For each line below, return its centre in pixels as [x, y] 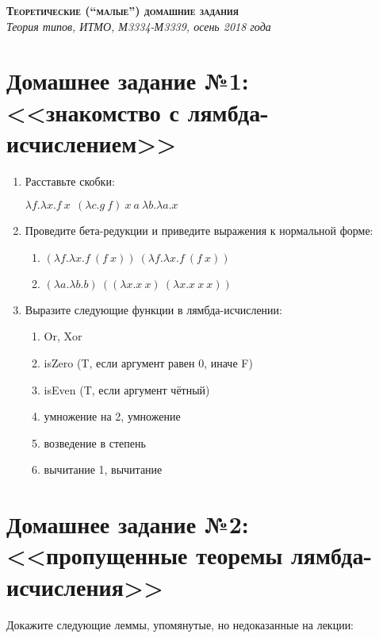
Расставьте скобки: [70, 181]
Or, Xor [63, 336]
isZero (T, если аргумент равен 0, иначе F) [148, 363]
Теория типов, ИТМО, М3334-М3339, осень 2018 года [139, 26]
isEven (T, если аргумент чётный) [127, 389]
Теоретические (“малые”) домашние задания [123, 10]
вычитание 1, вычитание [103, 469]
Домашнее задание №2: [128, 524]
